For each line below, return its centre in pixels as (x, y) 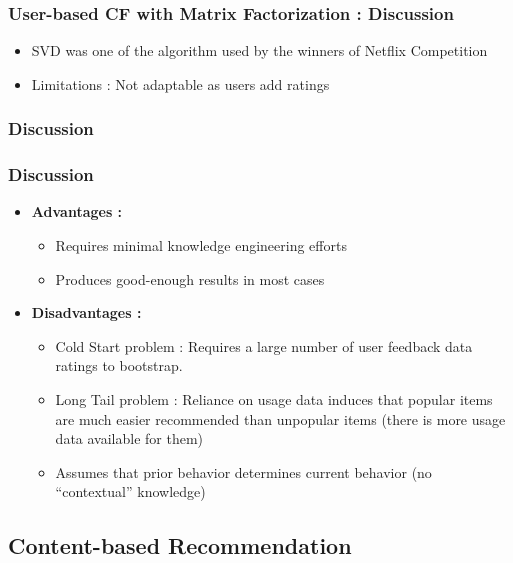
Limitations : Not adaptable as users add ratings (180, 83)
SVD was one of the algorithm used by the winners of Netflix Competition (259, 50)
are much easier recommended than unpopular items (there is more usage (280, 418)
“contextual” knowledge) (130, 491)
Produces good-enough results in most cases (190, 278)
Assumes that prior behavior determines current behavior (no (243, 471)
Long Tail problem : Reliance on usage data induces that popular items (274, 399)
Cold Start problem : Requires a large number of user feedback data (264, 345)
